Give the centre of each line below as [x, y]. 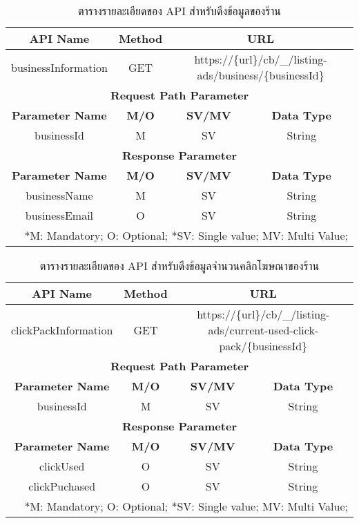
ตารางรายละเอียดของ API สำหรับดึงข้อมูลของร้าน [179, 11]
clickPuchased [62, 486]
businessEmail [59, 215]
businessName [59, 195]
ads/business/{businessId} [261, 75]
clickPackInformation [62, 330]
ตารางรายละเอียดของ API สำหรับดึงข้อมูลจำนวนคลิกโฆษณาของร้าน [179, 266]
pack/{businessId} [263, 346]
